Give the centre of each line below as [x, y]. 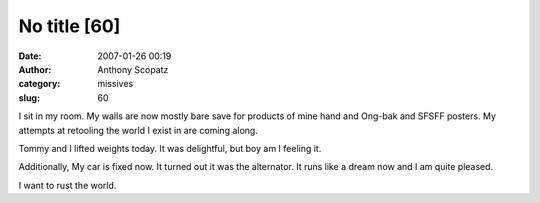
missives [115, 84]
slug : [29, 97]
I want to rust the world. [67, 185]
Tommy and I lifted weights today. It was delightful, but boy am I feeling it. [170, 148]
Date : [30, 56]
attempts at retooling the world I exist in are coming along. [138, 130]
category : [39, 84]
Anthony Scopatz [133, 69]
